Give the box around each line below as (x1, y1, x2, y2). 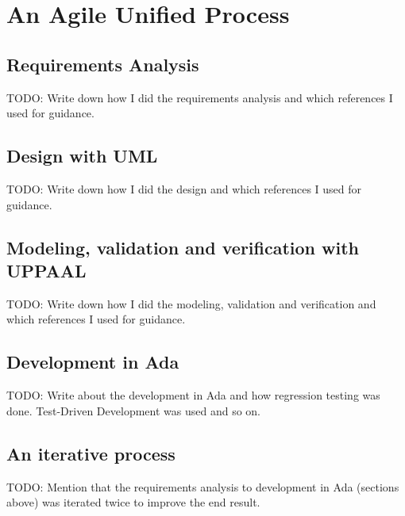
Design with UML (6, 143, 158, 168)
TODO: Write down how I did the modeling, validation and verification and (6, 295, 376, 312)
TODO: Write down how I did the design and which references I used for (6, 180, 362, 197)
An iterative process (6, 441, 175, 465)
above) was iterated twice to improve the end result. (6, 494, 260, 510)
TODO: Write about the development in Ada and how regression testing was (6, 387, 380, 403)
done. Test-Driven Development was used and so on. (6, 402, 260, 419)
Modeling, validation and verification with (6, 235, 360, 259)
